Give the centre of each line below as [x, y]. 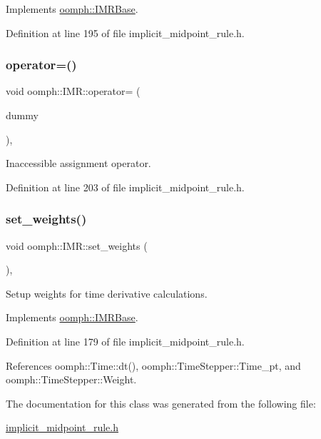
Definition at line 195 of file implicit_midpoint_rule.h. [125, 32]
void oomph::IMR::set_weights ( [77, 245]
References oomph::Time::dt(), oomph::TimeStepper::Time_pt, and [153, 365]
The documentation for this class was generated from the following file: [161, 403]
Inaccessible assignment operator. [78, 163]
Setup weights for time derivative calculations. [107, 293]
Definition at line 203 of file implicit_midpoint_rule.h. [125, 187]
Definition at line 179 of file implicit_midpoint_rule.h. [125, 341]
